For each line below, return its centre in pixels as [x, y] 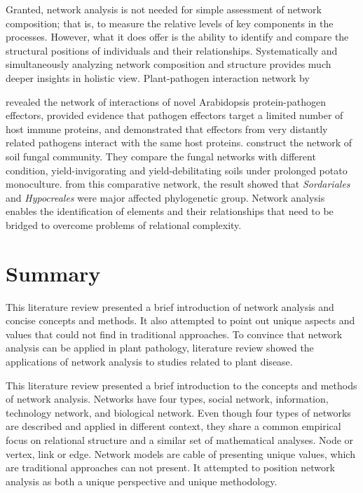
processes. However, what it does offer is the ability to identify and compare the [177, 37]
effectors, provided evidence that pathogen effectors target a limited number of [174, 115]
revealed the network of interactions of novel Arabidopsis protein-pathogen [166, 101]
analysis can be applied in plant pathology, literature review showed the [160, 348]
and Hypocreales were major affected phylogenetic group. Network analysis [165, 197]
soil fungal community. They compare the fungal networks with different [161, 156]
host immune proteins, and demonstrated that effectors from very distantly [167, 129]
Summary [53, 273]
